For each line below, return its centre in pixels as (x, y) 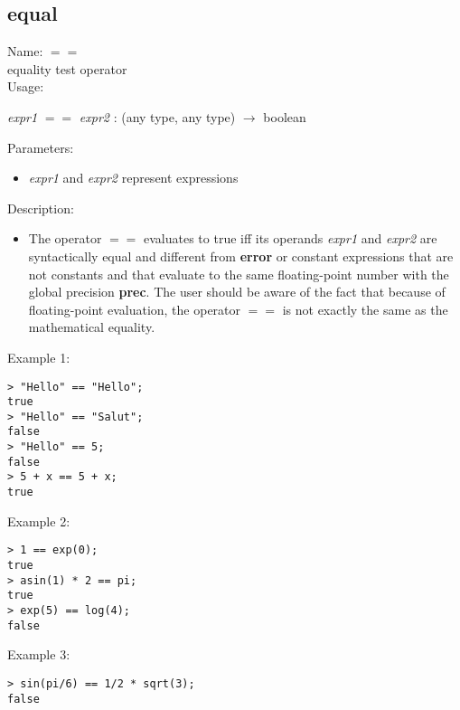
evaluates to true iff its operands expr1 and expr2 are (291, 238)
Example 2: (39, 521)
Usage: (26, 86)
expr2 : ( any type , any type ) (157, 116)
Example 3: (39, 654)
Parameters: (41, 147)
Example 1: (39, 357)
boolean (285, 116)
